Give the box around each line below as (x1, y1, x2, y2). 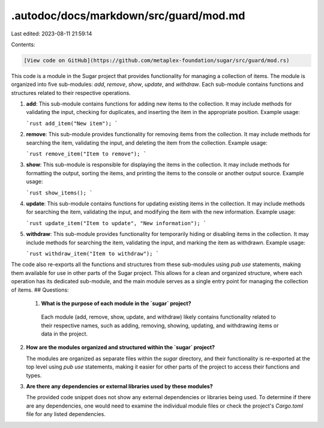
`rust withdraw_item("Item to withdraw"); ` (26, 250, 160, 257)
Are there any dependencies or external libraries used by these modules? (26, 383, 213, 390)
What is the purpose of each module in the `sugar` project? (41, 300, 191, 307)
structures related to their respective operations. (11, 89, 131, 96)
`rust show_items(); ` (26, 189, 93, 196)
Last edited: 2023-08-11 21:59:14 (11, 30, 92, 37)
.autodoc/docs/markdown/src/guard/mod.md (11, 9, 245, 22)
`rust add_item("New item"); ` (26, 120, 118, 127)
